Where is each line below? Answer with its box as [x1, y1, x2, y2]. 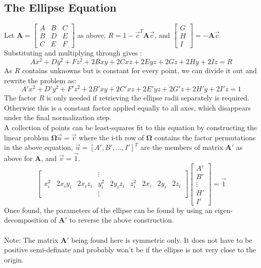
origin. [4, 254, 24, 264]
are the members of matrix [140, 142, 223, 152]
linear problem [4, 132, 49, 142]
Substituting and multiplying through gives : [4, 47, 142, 58]
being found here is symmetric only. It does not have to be [71, 234, 252, 245]
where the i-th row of [78, 132, 144, 142]
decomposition [4, 215, 48, 225]
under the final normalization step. [4, 112, 112, 123]
